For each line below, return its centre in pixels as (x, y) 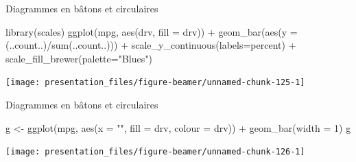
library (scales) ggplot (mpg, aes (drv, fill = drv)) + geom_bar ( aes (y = (152, 31)
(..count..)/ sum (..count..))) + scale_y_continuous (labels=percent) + (151, 45)
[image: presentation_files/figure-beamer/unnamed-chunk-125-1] (155, 83)
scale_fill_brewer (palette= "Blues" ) (79, 58)
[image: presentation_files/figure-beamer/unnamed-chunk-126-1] (155, 152)
